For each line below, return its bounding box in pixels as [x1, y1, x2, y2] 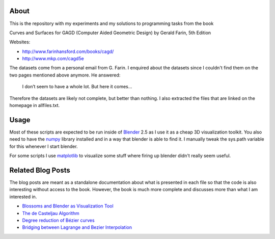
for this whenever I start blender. [9, 143, 78, 149]
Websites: [9, 39, 31, 45]
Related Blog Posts [9, 166, 71, 174]
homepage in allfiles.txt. [9, 102, 60, 109]
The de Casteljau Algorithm [22, 210, 79, 216]
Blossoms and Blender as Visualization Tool [22, 203, 114, 209]
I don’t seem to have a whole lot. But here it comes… [22, 84, 132, 90]
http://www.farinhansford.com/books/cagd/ [22, 48, 114, 55]
